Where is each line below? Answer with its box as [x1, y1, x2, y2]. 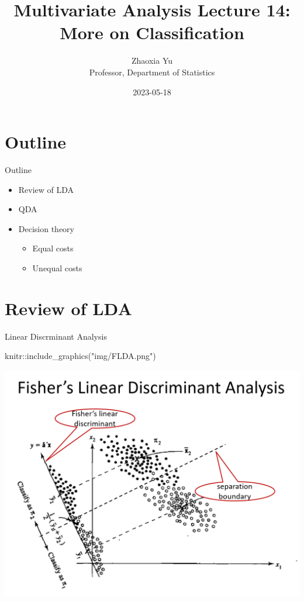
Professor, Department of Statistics [89, 65, 215, 78]
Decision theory [18, 222, 74, 234]
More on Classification [60, 20, 244, 44]
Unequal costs [32, 262, 82, 274]
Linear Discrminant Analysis [5, 330, 107, 342]
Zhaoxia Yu [131, 54, 172, 67]
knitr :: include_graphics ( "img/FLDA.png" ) [5, 350, 156, 362]
